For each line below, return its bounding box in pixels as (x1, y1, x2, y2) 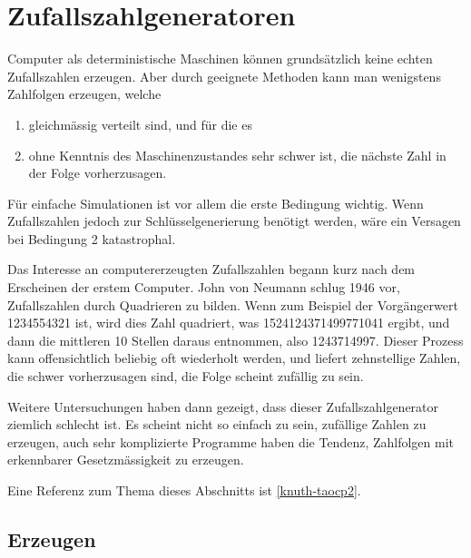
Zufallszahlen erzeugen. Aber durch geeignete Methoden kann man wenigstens (7, 66, 441, 85)
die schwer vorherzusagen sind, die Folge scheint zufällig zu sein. (7, 367, 364, 386)
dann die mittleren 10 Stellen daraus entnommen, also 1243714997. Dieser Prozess (7, 330, 464, 349)
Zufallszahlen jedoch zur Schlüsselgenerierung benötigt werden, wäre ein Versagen (7, 211, 461, 230)
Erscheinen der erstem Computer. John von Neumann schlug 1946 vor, (7, 278, 400, 297)
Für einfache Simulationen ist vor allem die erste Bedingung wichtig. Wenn (7, 193, 424, 212)
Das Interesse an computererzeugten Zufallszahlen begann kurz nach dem (7, 259, 416, 279)
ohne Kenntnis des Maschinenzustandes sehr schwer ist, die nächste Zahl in (28, 145, 446, 164)
